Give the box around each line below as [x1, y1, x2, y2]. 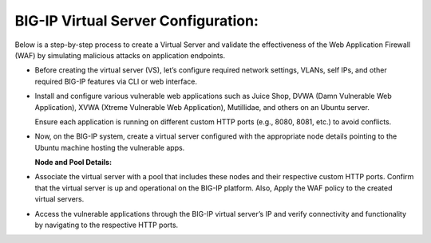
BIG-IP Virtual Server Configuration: [14, 12, 259, 29]
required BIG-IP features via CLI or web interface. [34, 76, 198, 86]
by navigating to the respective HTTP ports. [34, 220, 179, 230]
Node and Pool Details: [34, 158, 112, 167]
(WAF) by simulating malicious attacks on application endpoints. [14, 50, 226, 60]
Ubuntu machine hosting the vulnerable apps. [34, 143, 185, 152]
